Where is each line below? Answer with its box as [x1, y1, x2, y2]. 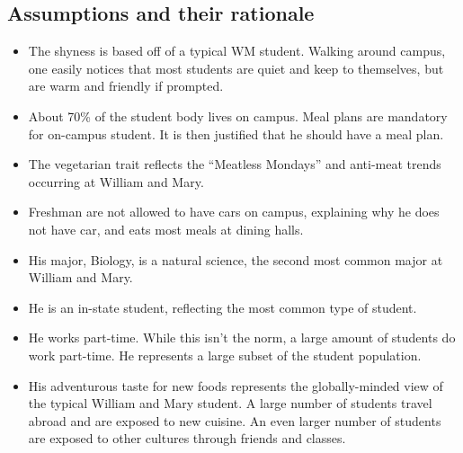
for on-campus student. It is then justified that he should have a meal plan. [28, 124, 444, 143]
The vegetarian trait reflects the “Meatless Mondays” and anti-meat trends [28, 155, 441, 173]
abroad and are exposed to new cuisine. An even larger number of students [28, 411, 441, 430]
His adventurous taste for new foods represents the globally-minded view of [28, 376, 443, 395]
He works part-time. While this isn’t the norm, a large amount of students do [28, 328, 456, 347]
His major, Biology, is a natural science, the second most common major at [28, 250, 443, 269]
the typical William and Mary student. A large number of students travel [28, 394, 432, 413]
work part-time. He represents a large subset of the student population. [28, 345, 422, 364]
